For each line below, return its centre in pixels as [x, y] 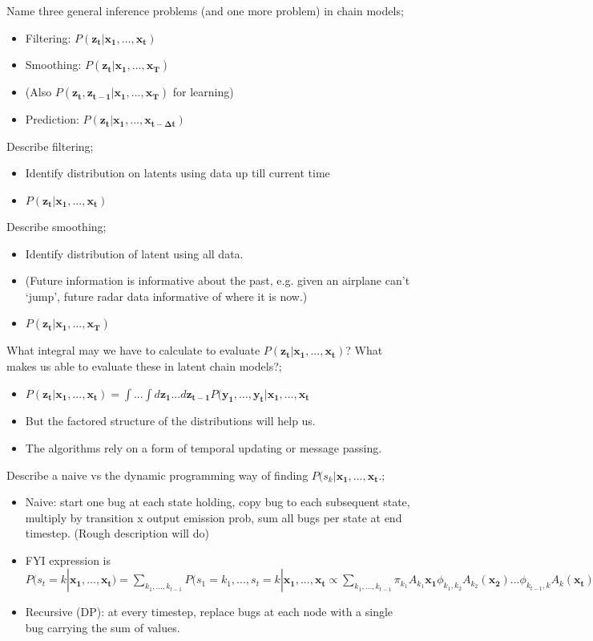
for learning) [203, 92]
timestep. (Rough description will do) [117, 533]
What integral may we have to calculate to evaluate [133, 350]
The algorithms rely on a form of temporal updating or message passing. [204, 447]
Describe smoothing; [56, 226]
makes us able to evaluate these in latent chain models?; [144, 365]
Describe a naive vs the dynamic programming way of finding [157, 475]
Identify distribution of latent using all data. [134, 253]
